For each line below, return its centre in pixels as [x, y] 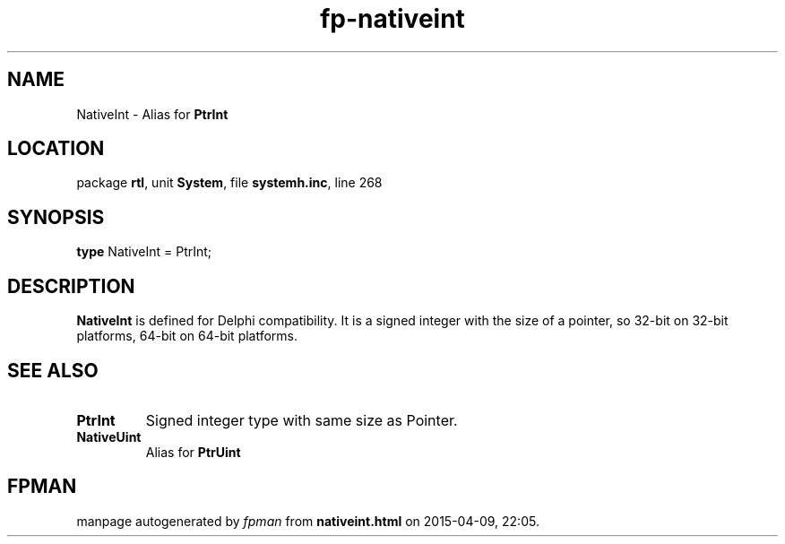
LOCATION [56, 149]
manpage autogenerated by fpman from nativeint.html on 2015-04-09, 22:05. [308, 521]
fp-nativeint [392, 19]
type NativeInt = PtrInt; [144, 252]
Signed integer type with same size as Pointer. [302, 420]
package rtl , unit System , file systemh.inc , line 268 [229, 183]
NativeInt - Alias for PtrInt [152, 114]
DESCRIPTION [71, 286]
